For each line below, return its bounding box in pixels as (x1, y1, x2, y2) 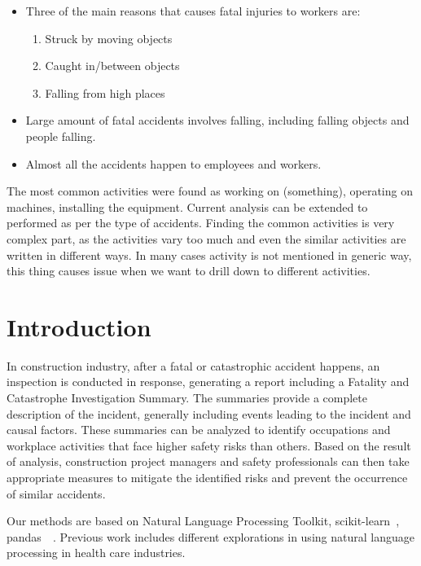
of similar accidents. (7, 485, 106, 502)
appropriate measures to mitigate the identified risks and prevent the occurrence (7, 469, 408, 485)
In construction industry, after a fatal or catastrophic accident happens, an (7, 357, 380, 374)
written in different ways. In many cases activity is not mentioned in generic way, (7, 246, 412, 263)
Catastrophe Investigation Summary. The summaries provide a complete (7, 389, 368, 406)
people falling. (25, 127, 96, 144)
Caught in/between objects (45, 57, 180, 74)
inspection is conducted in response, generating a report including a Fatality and (7, 373, 410, 390)
